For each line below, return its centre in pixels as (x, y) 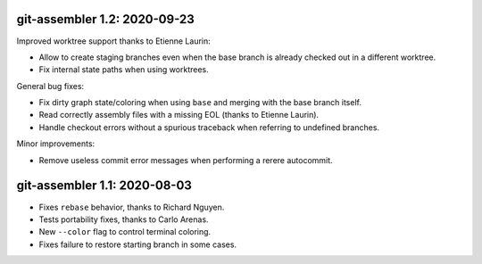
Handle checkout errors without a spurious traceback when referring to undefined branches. (209, 127)
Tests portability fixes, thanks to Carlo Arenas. (124, 219)
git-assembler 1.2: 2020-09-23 (106, 19)
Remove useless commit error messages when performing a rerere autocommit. (186, 160)
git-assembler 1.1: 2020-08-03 (104, 186)
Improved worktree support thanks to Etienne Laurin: (114, 41)
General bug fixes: (50, 86)
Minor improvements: (56, 144)
